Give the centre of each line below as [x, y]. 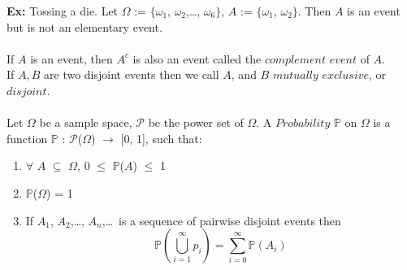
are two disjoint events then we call [132, 74]
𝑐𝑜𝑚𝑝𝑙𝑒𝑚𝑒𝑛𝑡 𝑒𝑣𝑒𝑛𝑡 [310, 60]
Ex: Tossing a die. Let [63, 11]
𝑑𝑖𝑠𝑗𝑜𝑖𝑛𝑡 [27, 91]
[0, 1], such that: [161, 138]
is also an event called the [197, 58]
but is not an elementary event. [84, 26]
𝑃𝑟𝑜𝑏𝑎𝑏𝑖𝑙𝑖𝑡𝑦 [303, 124]
